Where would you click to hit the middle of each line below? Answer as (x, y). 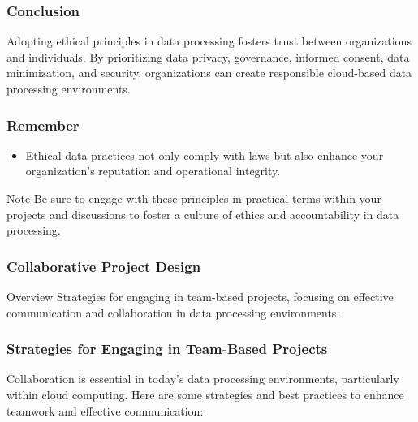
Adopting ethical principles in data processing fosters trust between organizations (209, 41)
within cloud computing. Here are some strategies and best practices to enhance (205, 394)
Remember (43, 125)
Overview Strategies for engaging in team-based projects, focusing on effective (200, 296)
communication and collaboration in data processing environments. (173, 312)
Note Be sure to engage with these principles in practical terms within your (194, 198)
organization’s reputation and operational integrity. (153, 171)
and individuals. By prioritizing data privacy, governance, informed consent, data (208, 56)
